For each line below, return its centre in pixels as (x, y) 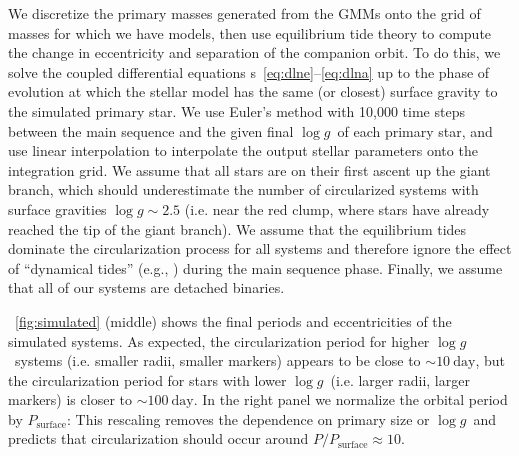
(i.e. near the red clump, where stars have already (337, 208)
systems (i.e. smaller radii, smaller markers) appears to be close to (217, 360)
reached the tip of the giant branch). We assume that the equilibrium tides (237, 228)
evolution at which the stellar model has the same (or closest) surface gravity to (253, 91)
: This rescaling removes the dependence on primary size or (248, 418)
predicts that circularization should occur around (158, 438)
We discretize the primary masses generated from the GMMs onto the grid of (244, 13)
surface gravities (57, 208)
